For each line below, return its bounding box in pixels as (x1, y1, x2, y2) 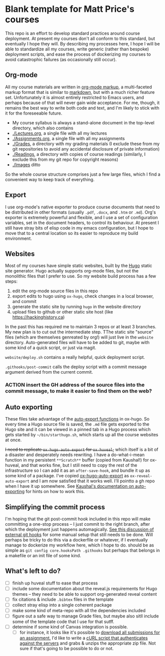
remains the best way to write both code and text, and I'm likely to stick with (5, 105, 160, 111)
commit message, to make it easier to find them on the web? (5, 387, 152, 394)
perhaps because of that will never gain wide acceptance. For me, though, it (5, 100, 160, 106)
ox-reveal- (130, 474, 153, 479)
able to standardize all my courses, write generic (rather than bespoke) (5, 46, 149, 52)
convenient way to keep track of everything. (5, 176, 95, 182)
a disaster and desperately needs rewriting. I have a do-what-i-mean (5, 452, 145, 458)
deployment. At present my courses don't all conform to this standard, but (5, 36, 155, 41)
